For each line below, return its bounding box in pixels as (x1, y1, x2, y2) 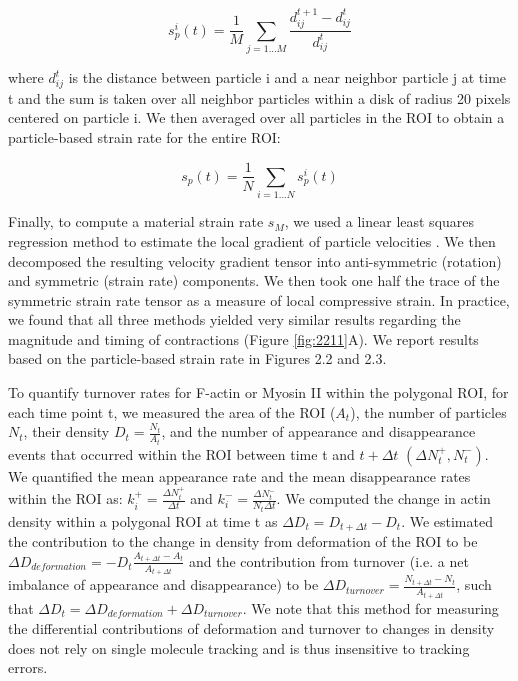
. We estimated (401, 510, 493, 531)
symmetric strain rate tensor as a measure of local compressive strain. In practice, (8, 289, 510, 310)
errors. (8, 657, 48, 678)
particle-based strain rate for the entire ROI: (8, 126, 281, 147)
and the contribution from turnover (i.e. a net (189, 550, 469, 571)
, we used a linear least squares (284, 211, 475, 232)
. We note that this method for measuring (242, 597, 499, 618)
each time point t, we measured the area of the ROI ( (8, 401, 336, 422)
